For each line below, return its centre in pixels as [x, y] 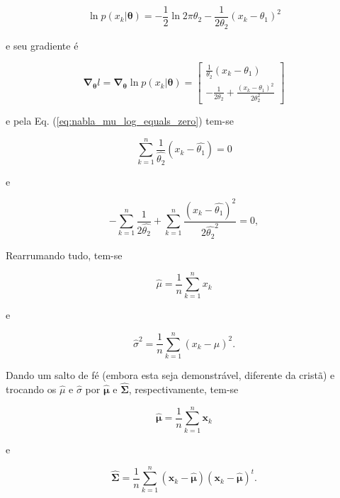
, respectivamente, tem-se [183, 389]
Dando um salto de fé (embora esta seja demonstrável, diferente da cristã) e [170, 375]
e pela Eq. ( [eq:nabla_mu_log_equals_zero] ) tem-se [120, 121]
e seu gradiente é [42, 45]
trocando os [31, 389]
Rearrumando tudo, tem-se [64, 255]
